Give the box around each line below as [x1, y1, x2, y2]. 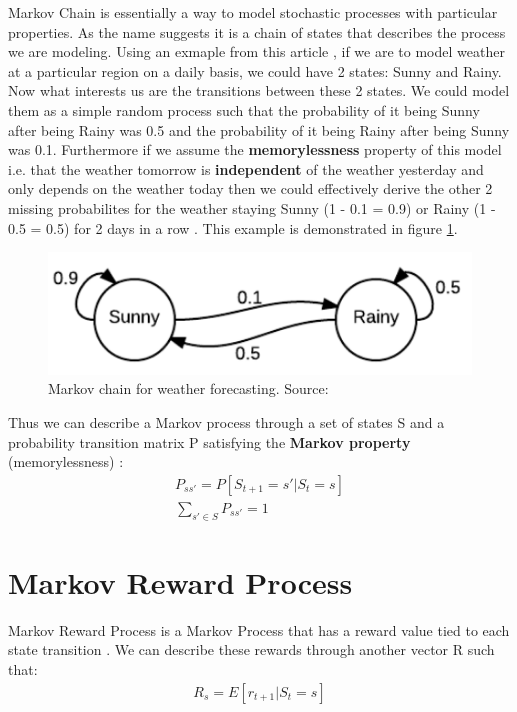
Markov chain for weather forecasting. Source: [48, 378, 329, 399]
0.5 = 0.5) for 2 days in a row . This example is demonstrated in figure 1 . [8, 217, 458, 238]
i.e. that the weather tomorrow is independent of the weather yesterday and [8, 158, 484, 179]
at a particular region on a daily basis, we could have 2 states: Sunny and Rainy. [8, 60, 502, 81]
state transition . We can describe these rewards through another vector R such [8, 639, 495, 660]
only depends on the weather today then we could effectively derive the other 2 [8, 178, 493, 199]
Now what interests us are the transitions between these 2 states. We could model [8, 80, 510, 101]
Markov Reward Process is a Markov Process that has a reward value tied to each [8, 619, 510, 640]
